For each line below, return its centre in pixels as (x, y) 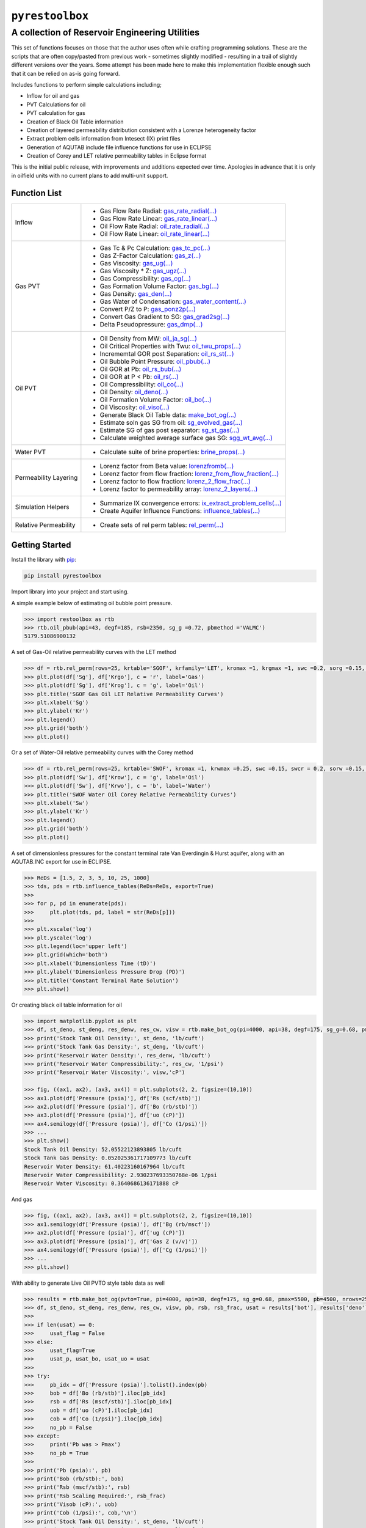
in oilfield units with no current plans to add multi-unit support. (90, 175)
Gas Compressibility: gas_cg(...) (145, 278)
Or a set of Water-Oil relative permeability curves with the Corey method (102, 752)
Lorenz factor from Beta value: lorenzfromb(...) (167, 466)
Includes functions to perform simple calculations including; (86, 84)
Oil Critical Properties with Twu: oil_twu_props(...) (170, 346)
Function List (37, 193)
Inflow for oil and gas (53, 96)
